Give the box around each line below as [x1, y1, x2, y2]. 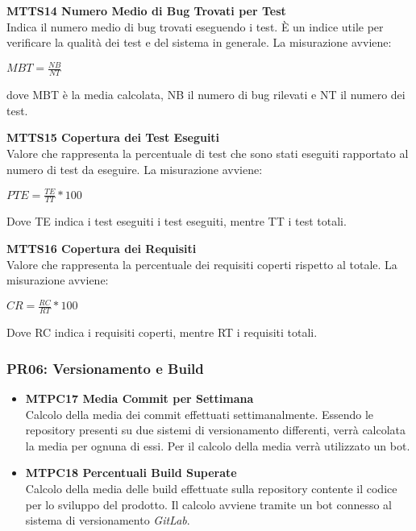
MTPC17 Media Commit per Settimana [25, 389, 254, 406]
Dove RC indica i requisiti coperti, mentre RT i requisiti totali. [6, 324, 318, 341]
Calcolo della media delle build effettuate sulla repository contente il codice [25, 479, 397, 496]
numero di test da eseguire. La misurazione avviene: [6, 160, 263, 177]
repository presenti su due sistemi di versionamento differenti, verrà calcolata [25, 421, 406, 438]
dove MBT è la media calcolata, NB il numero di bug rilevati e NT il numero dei [6, 86, 406, 103]
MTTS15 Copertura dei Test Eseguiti [6, 129, 220, 146]
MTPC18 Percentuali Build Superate [25, 464, 237, 481]
